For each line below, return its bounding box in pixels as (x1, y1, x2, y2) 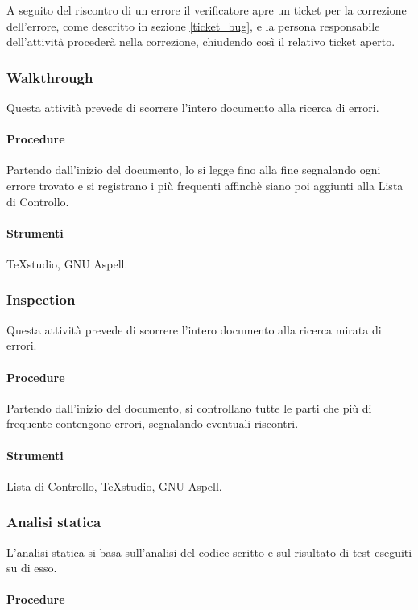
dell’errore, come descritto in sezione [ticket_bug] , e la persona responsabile (6, 17, 380, 34)
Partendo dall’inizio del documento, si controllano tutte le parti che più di (6, 399, 372, 416)
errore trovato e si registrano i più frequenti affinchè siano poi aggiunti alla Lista (6, 176, 404, 193)
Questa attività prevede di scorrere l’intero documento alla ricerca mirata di (6, 321, 382, 338)
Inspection (6, 289, 76, 309)
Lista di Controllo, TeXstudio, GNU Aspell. (6, 477, 222, 494)
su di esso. (6, 559, 57, 576)
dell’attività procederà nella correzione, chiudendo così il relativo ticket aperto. (6, 33, 395, 50)
